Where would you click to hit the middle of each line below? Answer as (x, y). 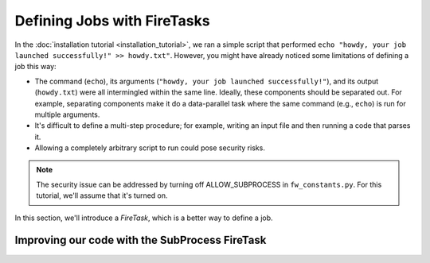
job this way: (35, 67)
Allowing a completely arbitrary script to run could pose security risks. (150, 148)
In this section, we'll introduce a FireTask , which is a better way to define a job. (144, 218)
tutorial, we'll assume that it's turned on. (102, 195)
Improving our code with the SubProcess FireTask (141, 240)
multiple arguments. (67, 114)
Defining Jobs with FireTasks (112, 21)
